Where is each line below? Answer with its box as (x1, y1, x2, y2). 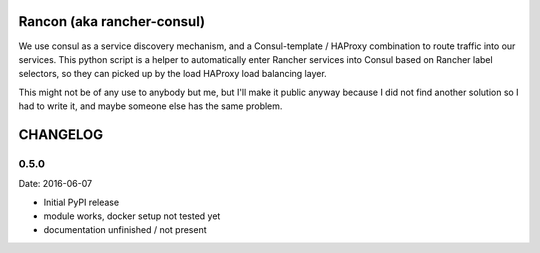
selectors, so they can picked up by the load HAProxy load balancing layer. (18, 68, 327, 80)
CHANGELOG (18, 126, 104, 143)
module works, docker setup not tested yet (43, 210, 221, 222)
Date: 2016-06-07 (18, 178, 93, 190)
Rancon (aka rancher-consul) (18, 13, 205, 30)
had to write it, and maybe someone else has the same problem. (18, 100, 283, 112)
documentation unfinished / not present (43, 224, 207, 236)
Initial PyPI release (43, 196, 120, 208)
